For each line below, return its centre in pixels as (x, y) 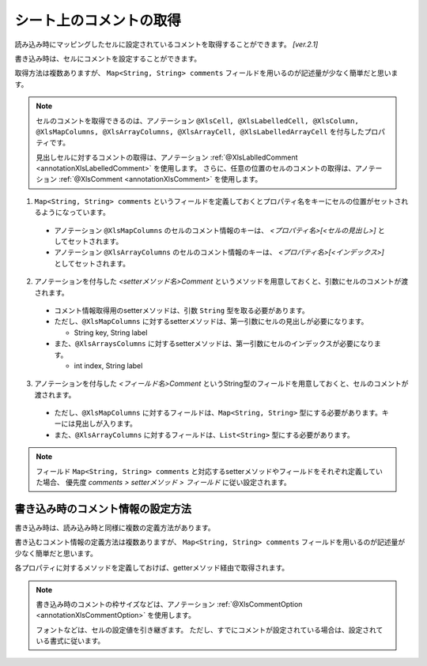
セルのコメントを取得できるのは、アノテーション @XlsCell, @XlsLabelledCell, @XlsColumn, (197, 120)
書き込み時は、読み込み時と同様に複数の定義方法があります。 (115, 527)
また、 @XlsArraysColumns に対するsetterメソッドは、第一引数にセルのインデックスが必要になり (214, 344)
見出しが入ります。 (106, 423)
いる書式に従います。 (70, 641)
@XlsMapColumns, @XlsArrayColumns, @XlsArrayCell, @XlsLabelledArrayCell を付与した (200, 131)
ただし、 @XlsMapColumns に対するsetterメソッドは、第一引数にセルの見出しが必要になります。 (211, 322)
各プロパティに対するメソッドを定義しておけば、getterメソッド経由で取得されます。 (152, 568)
